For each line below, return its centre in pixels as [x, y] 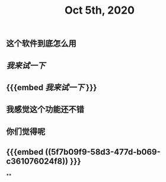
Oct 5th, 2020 [100, 10]
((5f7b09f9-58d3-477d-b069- [103, 152]
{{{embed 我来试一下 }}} [52, 87]
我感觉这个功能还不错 [45, 109]
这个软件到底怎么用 [41, 44]
